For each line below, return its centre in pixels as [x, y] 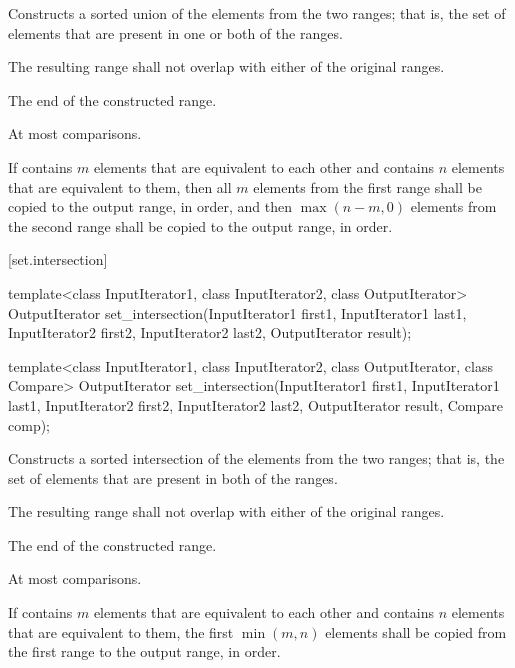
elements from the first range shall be [367, 186]
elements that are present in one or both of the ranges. [175, 32]
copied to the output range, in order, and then [150, 206]
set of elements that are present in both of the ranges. [173, 477]
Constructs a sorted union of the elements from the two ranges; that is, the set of [257, 13]
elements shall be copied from [416, 631]
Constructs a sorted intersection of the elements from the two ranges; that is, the [256, 458]
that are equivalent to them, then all [120, 186]
